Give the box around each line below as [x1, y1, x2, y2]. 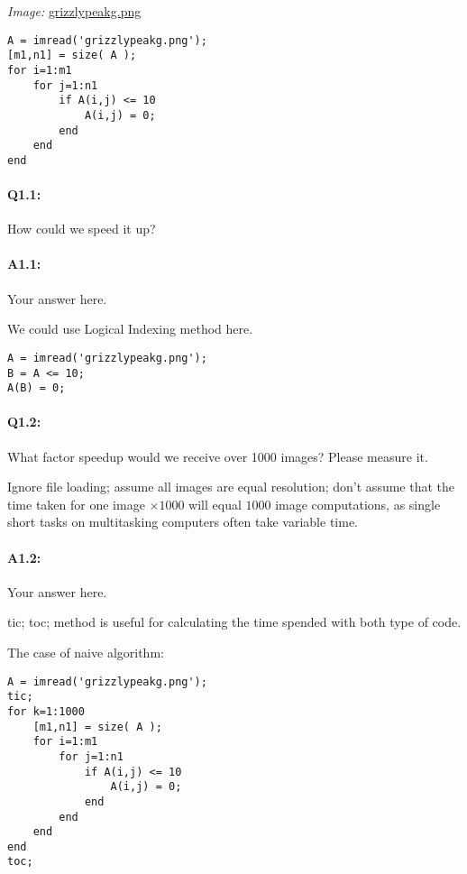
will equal [188, 494, 242, 513]
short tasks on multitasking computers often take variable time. [7, 512, 358, 531]
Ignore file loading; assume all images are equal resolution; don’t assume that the [7, 477, 455, 496]
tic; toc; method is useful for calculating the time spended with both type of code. [7, 612, 462, 631]
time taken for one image [7, 494, 145, 513]
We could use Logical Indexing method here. [7, 319, 253, 338]
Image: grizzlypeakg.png [7, 2, 142, 20]
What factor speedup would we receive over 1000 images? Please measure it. [7, 446, 428, 465]
